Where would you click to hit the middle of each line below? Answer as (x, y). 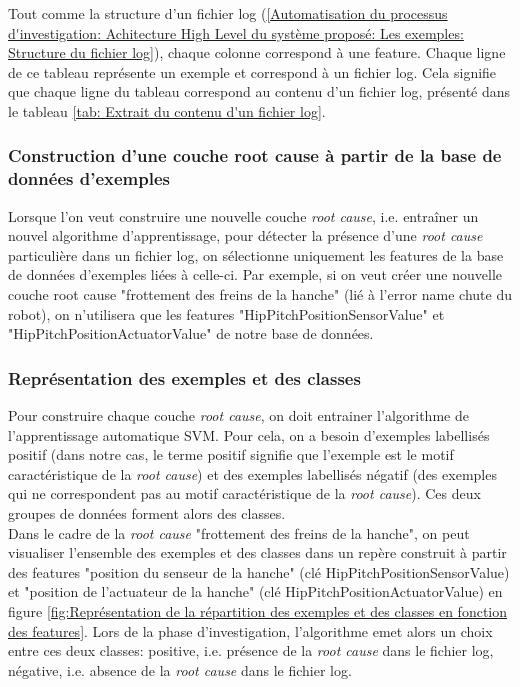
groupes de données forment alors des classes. (147, 513)
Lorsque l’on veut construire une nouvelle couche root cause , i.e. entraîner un (243, 215)
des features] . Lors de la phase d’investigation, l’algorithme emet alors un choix (250, 630)
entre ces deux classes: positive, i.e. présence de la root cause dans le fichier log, (251, 650)
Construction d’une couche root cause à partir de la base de (255, 155)
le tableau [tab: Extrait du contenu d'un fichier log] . (167, 110)
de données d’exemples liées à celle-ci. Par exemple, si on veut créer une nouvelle (255, 274)
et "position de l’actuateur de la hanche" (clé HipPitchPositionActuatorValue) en (255, 591)
